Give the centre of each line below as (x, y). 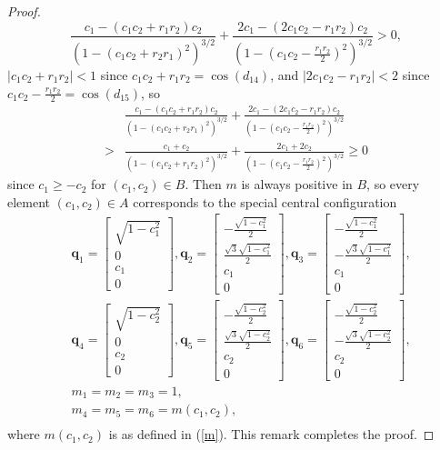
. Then (203, 184)
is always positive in (297, 184)
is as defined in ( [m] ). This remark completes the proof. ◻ (271, 434)
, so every (393, 184)
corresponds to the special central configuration (265, 201)
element (29, 201)
